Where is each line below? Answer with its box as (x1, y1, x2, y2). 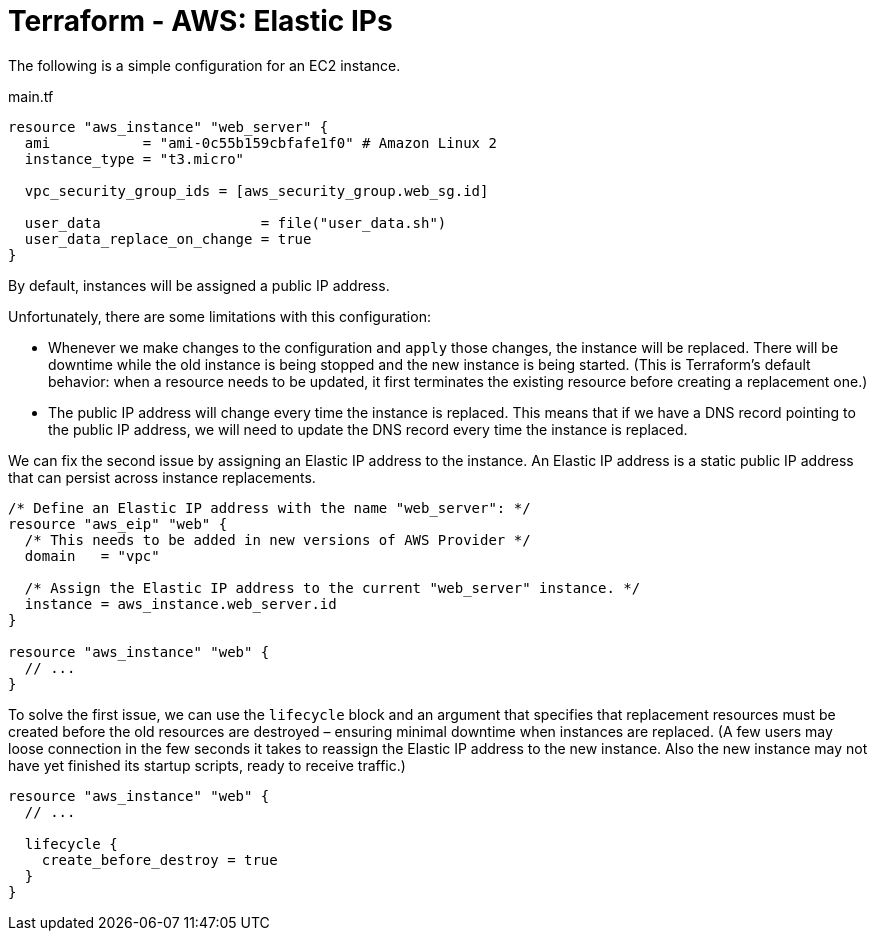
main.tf (8, 87, 54, 105)
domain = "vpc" (24, 547, 160, 564)
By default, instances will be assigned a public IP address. (8, 276, 390, 294)
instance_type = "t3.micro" (24, 150, 245, 167)
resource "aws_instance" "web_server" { (8, 118, 329, 135)
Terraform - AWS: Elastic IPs (8, 4, 393, 38)
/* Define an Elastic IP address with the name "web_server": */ (8, 499, 531, 516)
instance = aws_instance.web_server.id (24, 595, 337, 612)
